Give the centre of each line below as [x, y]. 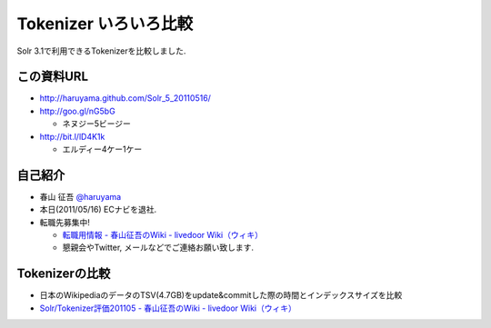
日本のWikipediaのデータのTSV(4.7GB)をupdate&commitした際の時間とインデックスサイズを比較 [221, 295]
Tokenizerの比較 [64, 274]
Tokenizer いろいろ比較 [105, 24]
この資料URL [53, 77]
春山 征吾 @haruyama [80, 196]
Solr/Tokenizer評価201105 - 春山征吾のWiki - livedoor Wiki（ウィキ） [168, 308]
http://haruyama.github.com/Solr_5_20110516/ [125, 98]
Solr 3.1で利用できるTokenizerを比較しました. [101, 51]
